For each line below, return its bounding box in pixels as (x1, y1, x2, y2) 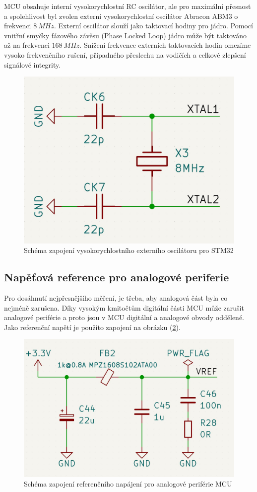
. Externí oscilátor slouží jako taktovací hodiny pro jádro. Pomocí (54, 20, 253, 31)
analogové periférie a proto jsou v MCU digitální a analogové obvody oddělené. (4, 312, 245, 323)
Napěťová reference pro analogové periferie (4, 269, 229, 285)
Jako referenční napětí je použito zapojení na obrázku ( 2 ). (4, 322, 181, 332)
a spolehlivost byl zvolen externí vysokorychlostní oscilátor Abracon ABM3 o (4, 10, 238, 21)
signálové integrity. (4, 59, 61, 70)
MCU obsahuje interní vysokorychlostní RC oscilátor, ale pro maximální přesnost (4, 1, 251, 11)
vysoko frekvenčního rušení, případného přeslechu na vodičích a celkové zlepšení (4, 49, 246, 60)
